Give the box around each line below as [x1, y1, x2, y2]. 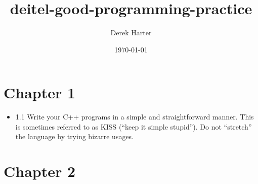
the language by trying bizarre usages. [15, 131, 134, 142]
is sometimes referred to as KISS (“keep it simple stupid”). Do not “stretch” [15, 121, 252, 132]
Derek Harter [110, 27, 152, 38]
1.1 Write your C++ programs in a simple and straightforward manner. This [15, 111, 254, 122]
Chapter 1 [4, 82, 76, 103]
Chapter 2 [4, 161, 76, 181]
